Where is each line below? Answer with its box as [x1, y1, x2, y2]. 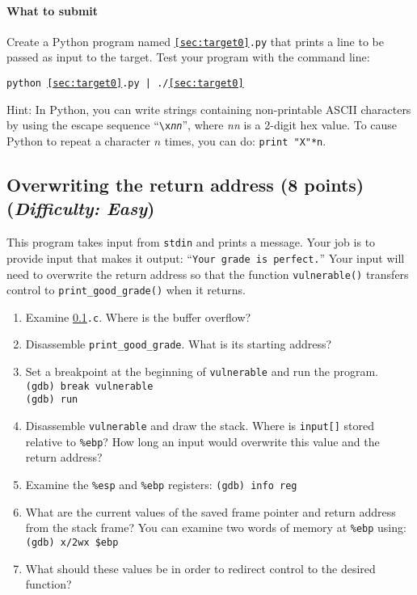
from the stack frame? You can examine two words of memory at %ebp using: [25, 519, 406, 536]
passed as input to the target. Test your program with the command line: [6, 49, 370, 65]
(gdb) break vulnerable [25, 380, 154, 392]
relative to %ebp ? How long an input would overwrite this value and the [25, 433, 380, 449]
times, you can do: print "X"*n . [164, 132, 326, 149]
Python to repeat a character [6, 132, 151, 149]
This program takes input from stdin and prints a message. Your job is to [6, 234, 376, 251]
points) [304, 172, 364, 196]
